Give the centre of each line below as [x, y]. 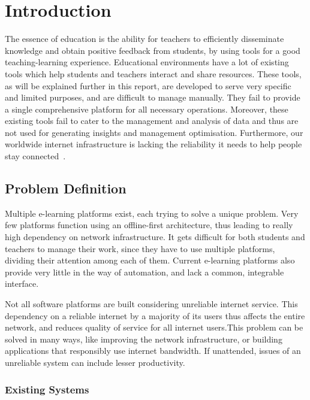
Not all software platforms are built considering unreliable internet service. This [151, 304]
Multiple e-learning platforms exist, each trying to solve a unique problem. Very [152, 213]
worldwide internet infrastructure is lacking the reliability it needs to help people [154, 144]
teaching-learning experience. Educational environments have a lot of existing [147, 62]
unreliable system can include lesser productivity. [95, 362]
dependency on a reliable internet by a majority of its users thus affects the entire [155, 315]
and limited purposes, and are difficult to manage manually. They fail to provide [153, 97]
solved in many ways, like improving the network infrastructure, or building [144, 339]
